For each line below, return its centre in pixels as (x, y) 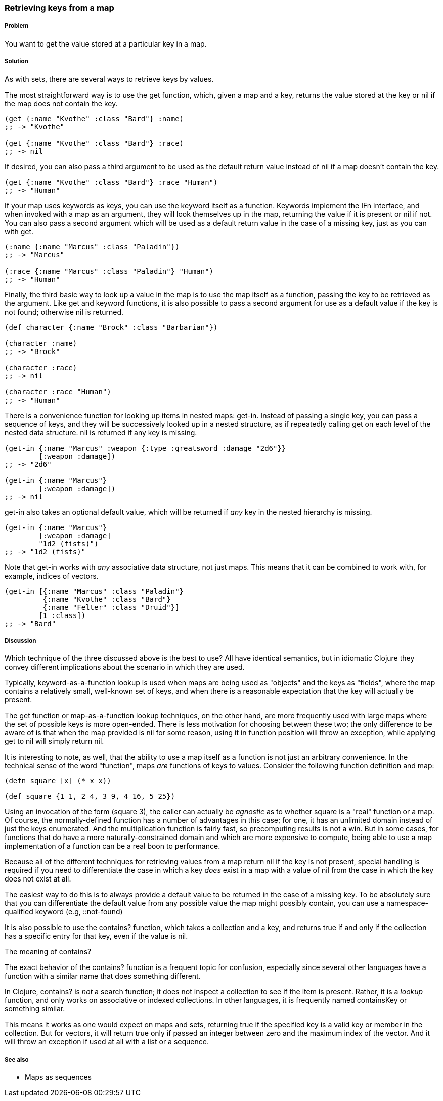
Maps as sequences (58, 1077)
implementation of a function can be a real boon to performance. (113, 846)
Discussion (20, 641)
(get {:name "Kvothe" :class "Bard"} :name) (94, 119)
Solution (16, 61)
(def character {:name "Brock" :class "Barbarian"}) (111, 327)
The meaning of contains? (48, 952)
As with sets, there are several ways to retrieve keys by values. (109, 79)
